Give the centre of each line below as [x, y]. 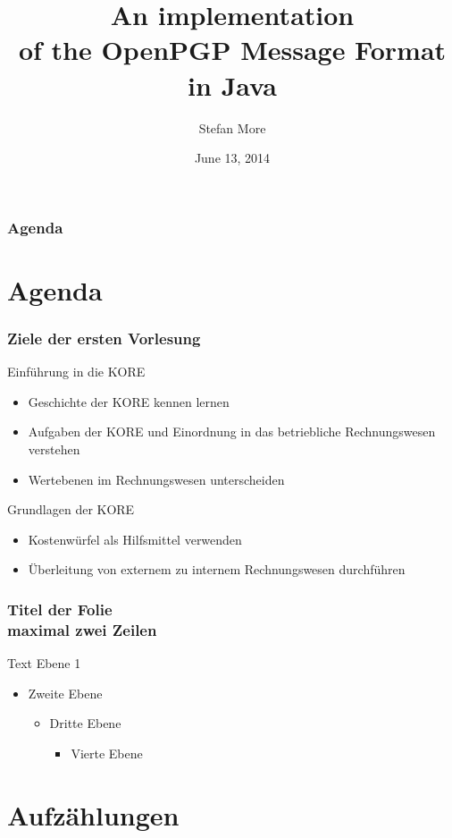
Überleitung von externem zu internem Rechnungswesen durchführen [217, 569]
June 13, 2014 [232, 158]
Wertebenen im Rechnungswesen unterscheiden [156, 479]
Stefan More [232, 127]
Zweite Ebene [65, 693]
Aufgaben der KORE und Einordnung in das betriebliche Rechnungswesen [232, 432]
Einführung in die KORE [76, 372]
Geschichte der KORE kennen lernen [129, 401]
